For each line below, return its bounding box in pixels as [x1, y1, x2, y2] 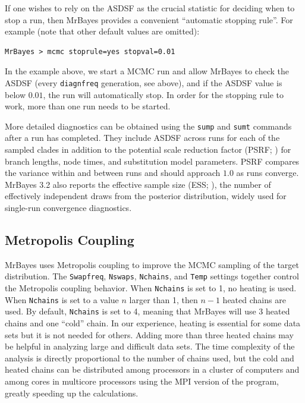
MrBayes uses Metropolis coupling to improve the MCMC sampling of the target [5, 258, 299, 270]
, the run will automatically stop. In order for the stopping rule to [43, 88, 284, 100]
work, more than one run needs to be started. [5, 100, 171, 112]
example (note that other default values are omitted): [5, 25, 200, 37]
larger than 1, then [129, 293, 198, 306]
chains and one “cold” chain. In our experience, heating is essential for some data [5, 317, 301, 329]
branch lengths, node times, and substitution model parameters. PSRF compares [5, 155, 300, 167]
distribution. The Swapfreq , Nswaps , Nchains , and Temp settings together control [5, 270, 299, 282]
